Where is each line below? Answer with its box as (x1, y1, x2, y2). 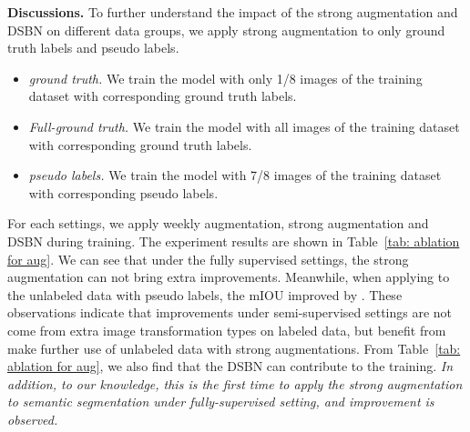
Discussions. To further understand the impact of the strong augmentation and (7, 3, 458, 21)
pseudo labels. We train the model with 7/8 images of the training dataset (28, 166, 442, 185)
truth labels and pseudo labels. (7, 38, 179, 57)
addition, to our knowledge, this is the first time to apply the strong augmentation (7, 374, 463, 393)
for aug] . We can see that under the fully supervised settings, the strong (7, 249, 409, 268)
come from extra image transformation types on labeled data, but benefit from (7, 320, 446, 339)
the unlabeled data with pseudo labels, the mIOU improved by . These (7, 285, 403, 304)
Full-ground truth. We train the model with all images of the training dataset (28, 116, 460, 136)
